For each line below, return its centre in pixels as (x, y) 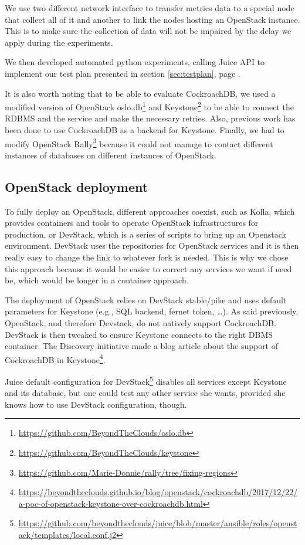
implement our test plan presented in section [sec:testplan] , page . (123, 73)
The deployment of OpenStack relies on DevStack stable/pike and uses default (146, 299)
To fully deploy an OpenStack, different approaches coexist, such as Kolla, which (150, 211)
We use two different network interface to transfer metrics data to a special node (150, 8)
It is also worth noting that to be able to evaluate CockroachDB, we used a (140, 93)
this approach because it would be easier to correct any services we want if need (148, 268)
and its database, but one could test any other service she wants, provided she (145, 393)
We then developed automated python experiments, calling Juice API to (135, 62)
